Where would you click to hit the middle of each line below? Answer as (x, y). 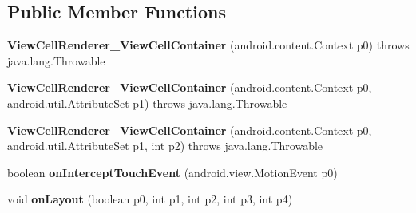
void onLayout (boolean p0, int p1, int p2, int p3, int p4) (150, 199)
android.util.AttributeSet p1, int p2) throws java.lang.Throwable (165, 146)
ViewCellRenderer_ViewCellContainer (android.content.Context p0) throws (208, 45)
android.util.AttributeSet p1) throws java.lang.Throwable (147, 103)
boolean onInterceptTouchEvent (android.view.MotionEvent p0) (172, 172)
